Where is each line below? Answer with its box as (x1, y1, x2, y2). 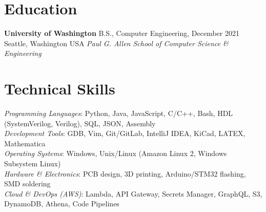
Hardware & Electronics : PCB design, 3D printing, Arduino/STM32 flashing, (4, 168, 246, 179)
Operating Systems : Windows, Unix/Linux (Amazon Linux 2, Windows (4, 148, 227, 159)
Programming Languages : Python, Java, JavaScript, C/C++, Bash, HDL (4, 108, 233, 119)
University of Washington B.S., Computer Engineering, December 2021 (4, 28, 239, 38)
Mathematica (4, 138, 46, 148)
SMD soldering (4, 178, 51, 189)
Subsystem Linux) (4, 158, 61, 168)
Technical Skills (4, 78, 115, 99)
